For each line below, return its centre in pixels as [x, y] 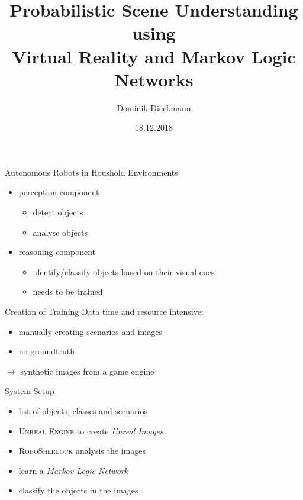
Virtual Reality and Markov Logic [154, 56]
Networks [154, 79]
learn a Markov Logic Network [73, 470]
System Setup [30, 391]
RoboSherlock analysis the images [82, 451]
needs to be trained [68, 291]
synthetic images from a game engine [87, 371]
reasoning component [57, 252]
